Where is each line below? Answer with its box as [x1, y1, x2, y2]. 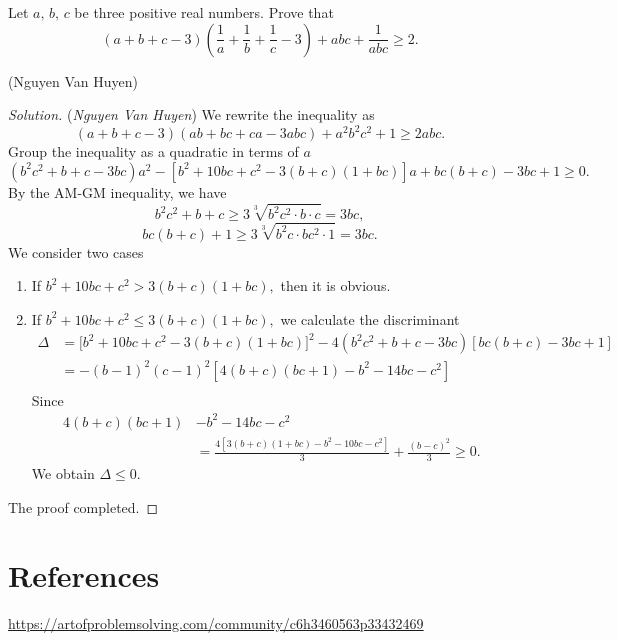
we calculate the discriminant [280, 308, 460, 329]
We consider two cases [8, 241, 144, 262]
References [8, 555, 160, 596]
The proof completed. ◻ [8, 496, 159, 517]
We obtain [31, 462, 95, 483]
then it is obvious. [280, 275, 391, 296]
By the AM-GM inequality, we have [8, 181, 227, 202]
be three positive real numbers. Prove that [74, 2, 334, 22]
